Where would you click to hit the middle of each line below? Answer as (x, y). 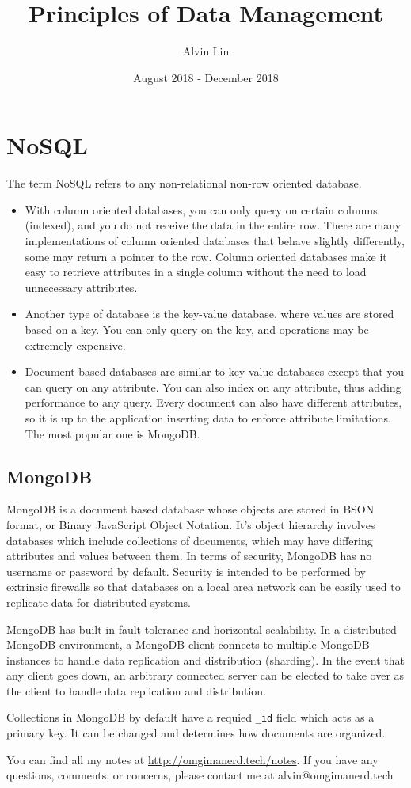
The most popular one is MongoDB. (112, 433)
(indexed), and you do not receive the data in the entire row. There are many (213, 225)
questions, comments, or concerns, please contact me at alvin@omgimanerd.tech (200, 775)
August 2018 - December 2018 (206, 77)
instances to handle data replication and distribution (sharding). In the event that (205, 659)
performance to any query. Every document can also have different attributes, (213, 402)
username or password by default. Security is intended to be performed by (186, 571)
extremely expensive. (75, 345)
